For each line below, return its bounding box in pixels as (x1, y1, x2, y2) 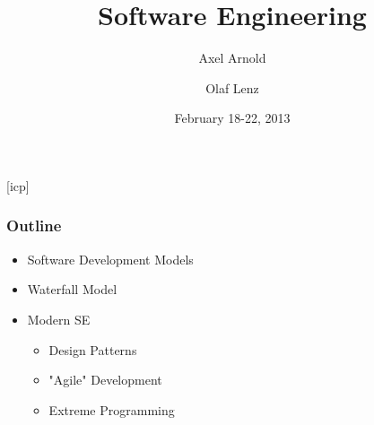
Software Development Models (27, 249, 194, 268)
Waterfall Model (27, 280, 117, 299)
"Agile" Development (48, 370, 162, 389)
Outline (6, 214, 62, 237)
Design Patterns (48, 340, 137, 359)
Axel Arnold (198, 48, 266, 67)
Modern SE (27, 309, 91, 328)
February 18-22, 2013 (174, 108, 291, 127)
